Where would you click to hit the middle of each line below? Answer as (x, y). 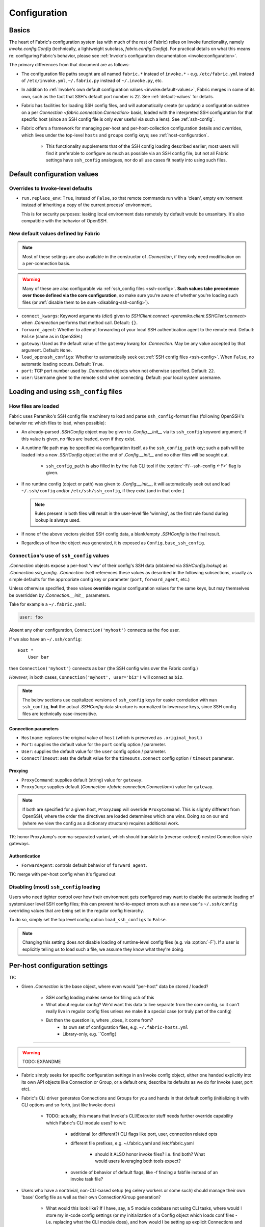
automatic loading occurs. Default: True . (63, 364)
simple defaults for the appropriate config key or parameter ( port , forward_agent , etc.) (99, 579)
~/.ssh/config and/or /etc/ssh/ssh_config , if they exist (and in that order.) (103, 491)
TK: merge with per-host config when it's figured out (62, 874)
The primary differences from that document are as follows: (69, 65)
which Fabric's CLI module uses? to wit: (86, 1123)
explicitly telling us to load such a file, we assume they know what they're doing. (104, 949)
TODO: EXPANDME (42, 1062)
